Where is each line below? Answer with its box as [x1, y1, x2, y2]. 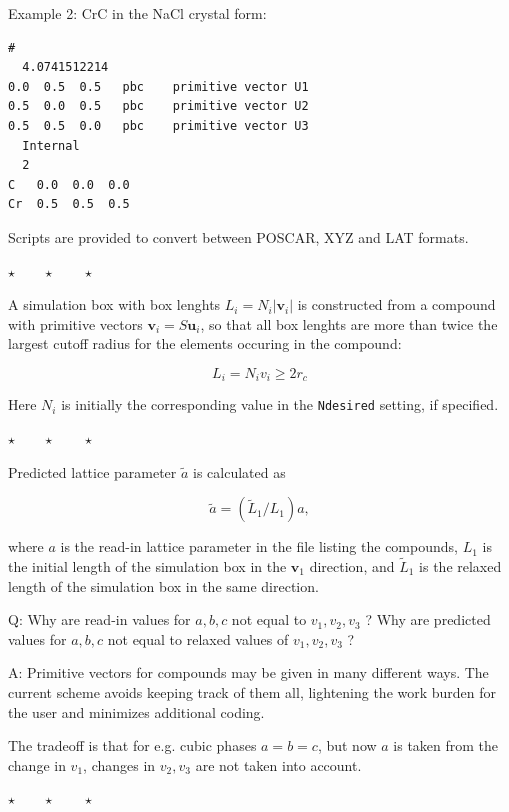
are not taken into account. [195, 754, 362, 775]
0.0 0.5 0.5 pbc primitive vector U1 [8, 79, 309, 94]
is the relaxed [419, 556, 502, 577]
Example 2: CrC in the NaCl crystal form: [8, 3, 267, 23]
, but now [317, 735, 377, 756]
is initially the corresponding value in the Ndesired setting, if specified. [61, 394, 499, 415]
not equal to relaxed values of [107, 628, 289, 649]
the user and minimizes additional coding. [8, 701, 265, 722]
